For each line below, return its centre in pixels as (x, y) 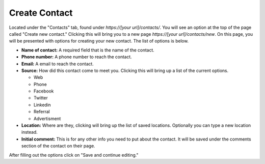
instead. (29, 132)
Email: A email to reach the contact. (58, 64)
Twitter (41, 98)
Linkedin (42, 105)
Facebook (44, 91)
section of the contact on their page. (58, 146)
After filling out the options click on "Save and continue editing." (74, 155)
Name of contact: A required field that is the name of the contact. (88, 50)
